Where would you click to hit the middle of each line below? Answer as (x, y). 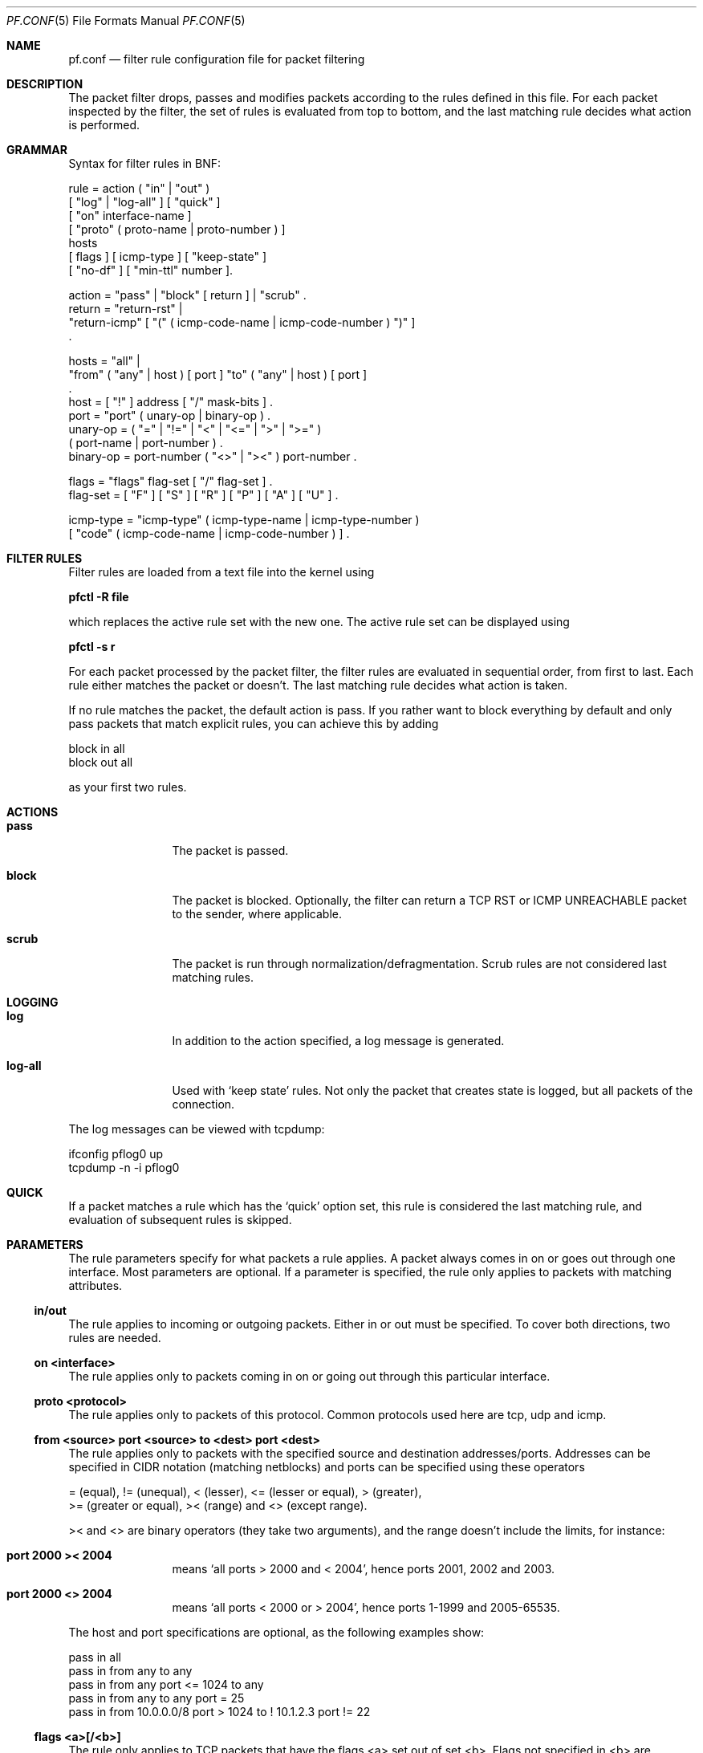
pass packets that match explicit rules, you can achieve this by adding (254, 724)
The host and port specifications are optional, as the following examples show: (276, 1632)
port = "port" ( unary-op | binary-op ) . (170, 415)
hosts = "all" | (104, 361)
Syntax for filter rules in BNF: (144, 163)
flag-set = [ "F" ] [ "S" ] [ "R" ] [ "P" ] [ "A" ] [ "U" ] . (203, 495)
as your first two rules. (128, 787)
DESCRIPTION (45, 84)
